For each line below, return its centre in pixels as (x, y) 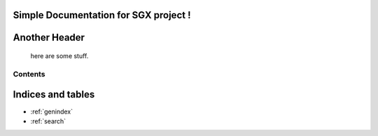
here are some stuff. (59, 56)
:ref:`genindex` (52, 111)
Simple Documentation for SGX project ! (102, 15)
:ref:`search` (48, 121)
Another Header (49, 38)
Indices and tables (54, 95)
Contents (29, 74)
